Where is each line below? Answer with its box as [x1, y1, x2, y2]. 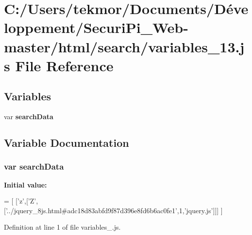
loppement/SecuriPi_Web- [4, 17, 188, 37]
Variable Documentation [4, 135, 129, 150]
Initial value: [4, 179, 47, 189]
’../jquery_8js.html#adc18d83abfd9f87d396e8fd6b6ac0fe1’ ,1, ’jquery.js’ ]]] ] [5, 205, 223, 215]
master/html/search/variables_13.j [4, 36, 245, 56]
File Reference [15, 55, 114, 75]
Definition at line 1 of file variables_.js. [4, 221, 121, 232]
